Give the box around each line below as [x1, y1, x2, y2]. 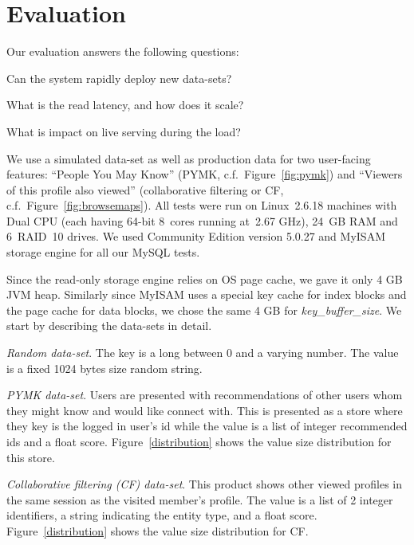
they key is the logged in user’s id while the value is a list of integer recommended [6, 418, 408, 434]
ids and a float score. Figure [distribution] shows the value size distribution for [6, 433, 392, 449]
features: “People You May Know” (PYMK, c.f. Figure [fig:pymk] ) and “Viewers [6, 166, 403, 182]
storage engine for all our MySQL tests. [6, 244, 200, 261]
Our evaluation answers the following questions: [6, 43, 239, 60]
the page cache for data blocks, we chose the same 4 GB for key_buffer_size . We [6, 301, 402, 318]
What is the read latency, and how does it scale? [6, 96, 244, 113]
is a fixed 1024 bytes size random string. [6, 359, 203, 376]
